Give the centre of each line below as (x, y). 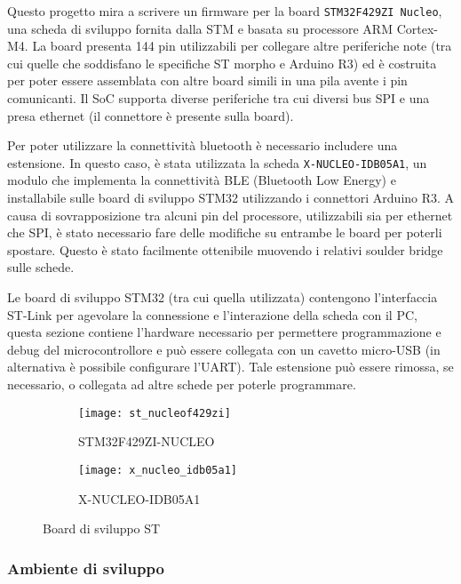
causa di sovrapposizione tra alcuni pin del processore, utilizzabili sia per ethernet (230, 215)
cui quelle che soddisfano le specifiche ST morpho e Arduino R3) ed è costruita (222, 63)
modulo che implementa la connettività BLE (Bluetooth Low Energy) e (202, 180)
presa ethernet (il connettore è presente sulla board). (151, 115)
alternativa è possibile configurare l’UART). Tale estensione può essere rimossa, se (230, 367)
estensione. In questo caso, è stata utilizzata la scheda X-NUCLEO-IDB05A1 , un (217, 162)
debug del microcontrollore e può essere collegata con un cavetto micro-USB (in (224, 349)
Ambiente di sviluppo (86, 568)
